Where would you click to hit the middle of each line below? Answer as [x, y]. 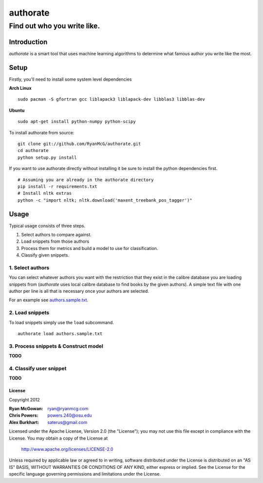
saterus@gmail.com [67, 422]
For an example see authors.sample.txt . [49, 300]
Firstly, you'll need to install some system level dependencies [70, 79]
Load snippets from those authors [55, 241]
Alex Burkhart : [24, 422]
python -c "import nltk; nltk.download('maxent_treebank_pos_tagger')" [105, 200]
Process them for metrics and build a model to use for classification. [90, 248]
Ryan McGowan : [26, 409]
